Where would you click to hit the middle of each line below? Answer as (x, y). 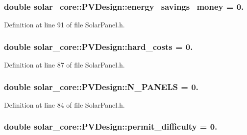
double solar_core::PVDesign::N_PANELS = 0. (101, 86)
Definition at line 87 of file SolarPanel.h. (64, 65)
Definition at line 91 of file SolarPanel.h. (64, 25)
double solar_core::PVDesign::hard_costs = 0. (99, 46)
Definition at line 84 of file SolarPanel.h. (64, 104)
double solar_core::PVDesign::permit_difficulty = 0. (111, 126)
